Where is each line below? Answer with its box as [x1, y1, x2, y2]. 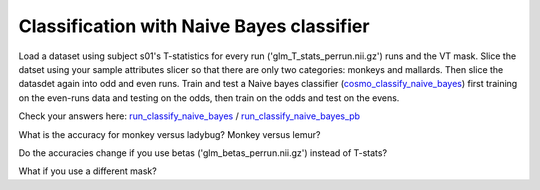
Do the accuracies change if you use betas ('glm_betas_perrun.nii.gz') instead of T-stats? [18, 146, 388, 159]
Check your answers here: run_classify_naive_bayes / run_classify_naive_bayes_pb [18, 110, 360, 122]
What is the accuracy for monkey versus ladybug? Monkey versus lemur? [18, 128, 321, 140]
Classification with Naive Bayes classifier [18, 15, 370, 37]
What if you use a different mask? [18, 165, 157, 177]
